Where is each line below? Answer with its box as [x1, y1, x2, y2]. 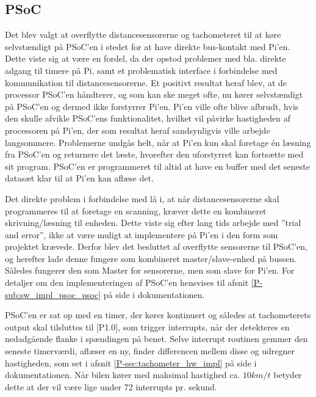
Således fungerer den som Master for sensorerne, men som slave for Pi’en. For [5, 264, 295, 277]
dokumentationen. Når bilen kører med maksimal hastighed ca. [5, 368, 240, 381]
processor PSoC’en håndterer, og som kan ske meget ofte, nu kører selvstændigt [5, 88, 303, 101]
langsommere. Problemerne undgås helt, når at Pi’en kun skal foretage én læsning [5, 136, 311, 148]
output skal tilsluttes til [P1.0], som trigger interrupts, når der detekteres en [5, 320, 290, 333]
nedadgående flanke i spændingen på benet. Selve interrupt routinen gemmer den [5, 332, 308, 345]
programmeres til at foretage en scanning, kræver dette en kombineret [5, 204, 267, 217]
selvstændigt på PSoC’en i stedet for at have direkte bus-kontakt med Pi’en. [5, 40, 290, 53]
